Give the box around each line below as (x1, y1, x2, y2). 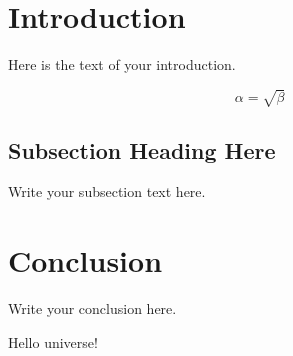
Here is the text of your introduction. (8, 54, 236, 75)
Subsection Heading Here (8, 134, 276, 165)
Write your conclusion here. (8, 298, 177, 319)
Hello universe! (8, 331, 98, 352)
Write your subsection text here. (8, 181, 206, 202)
